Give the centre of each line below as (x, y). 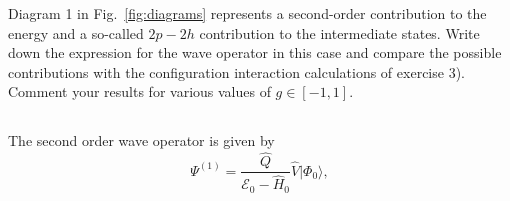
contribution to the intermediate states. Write (339, 32)
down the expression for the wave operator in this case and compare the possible (255, 52)
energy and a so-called (76, 32)
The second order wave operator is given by (141, 140)
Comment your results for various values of (139, 91)
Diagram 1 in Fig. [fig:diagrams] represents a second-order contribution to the (247, 13)
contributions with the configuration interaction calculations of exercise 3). (236, 71)
